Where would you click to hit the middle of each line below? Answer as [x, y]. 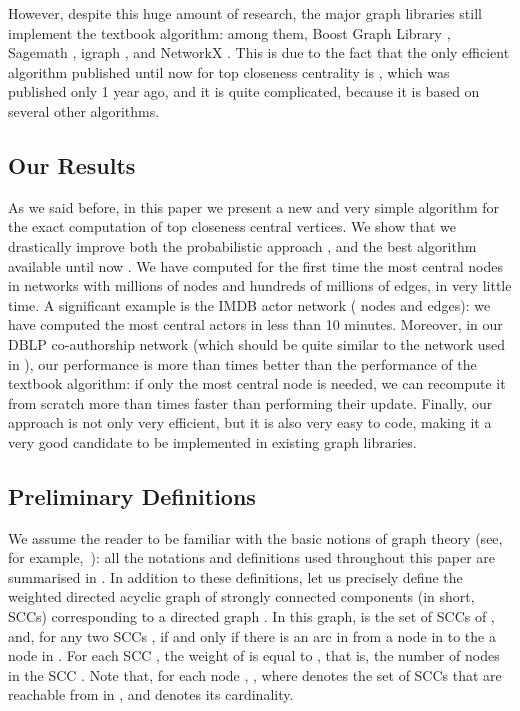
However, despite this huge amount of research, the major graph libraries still [245, 13]
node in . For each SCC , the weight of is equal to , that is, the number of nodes [254, 655]
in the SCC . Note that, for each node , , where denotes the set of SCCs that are [255, 674]
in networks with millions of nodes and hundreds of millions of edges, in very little [260, 285]
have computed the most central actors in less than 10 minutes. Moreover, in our [255, 324]
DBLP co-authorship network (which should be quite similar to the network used [257, 343]
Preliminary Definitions [132, 495]
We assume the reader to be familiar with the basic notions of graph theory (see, [255, 537]
